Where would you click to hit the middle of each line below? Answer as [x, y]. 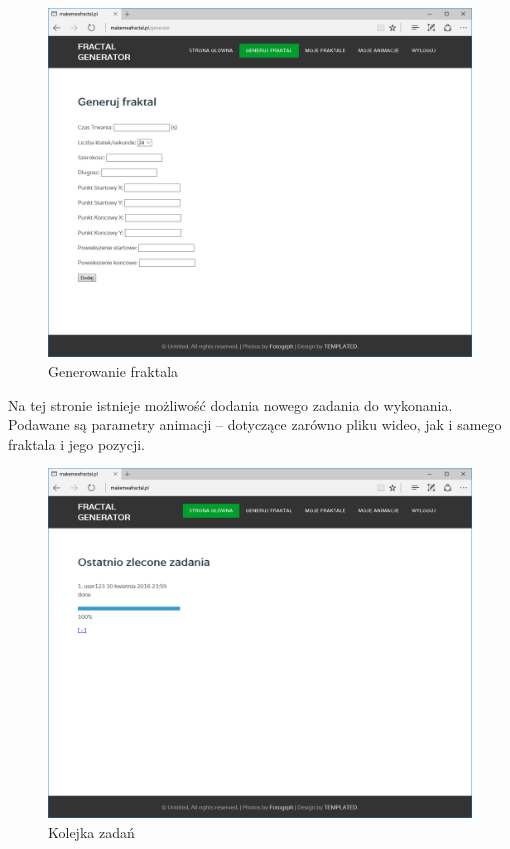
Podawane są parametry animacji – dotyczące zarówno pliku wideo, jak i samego [255, 424]
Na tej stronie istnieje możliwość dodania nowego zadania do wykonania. [230, 404]
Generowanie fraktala [113, 371]
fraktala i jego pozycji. [76, 443]
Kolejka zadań [91, 831]
